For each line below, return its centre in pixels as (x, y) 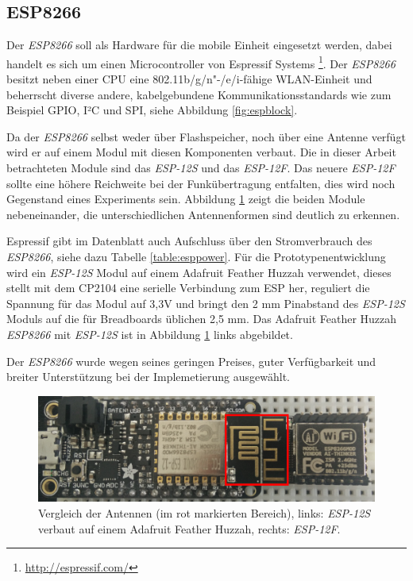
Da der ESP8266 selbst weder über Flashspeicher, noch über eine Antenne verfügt (206, 136)
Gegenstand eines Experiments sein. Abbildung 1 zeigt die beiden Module (186, 199)
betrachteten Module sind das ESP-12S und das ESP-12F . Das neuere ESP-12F (201, 168)
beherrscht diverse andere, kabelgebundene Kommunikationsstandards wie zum (199, 94)
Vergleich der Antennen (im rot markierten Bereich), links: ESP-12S (205, 513)
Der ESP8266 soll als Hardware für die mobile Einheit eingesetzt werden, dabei (199, 45)
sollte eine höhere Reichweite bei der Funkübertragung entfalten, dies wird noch (201, 183)
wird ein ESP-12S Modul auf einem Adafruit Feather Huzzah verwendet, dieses (199, 272)
